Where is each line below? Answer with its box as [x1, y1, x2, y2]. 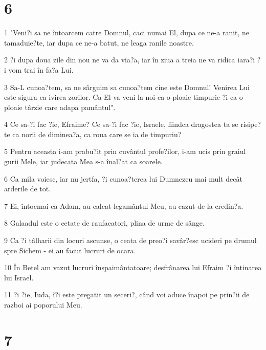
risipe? [240, 119, 261, 129]
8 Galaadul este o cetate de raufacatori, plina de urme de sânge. [4, 217, 205, 228]
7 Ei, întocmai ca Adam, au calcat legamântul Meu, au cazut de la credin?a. [4, 200, 243, 211]
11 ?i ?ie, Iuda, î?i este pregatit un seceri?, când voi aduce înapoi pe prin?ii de [4, 289, 250, 300]
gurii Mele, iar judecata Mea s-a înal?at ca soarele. [4, 156, 163, 167]
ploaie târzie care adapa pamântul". [4, 101, 116, 112]
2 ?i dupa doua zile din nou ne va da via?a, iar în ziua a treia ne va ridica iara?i [4, 54, 255, 65]
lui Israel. [4, 272, 34, 282]
